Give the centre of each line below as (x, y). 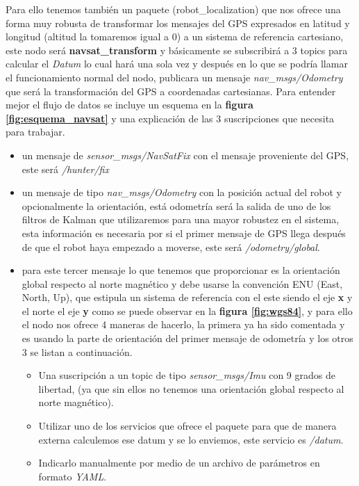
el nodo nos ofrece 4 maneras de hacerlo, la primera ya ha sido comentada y (183, 324)
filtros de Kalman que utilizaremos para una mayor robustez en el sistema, (181, 219)
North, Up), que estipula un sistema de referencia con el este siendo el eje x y (187, 297)
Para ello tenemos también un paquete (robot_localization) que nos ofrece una (173, 9)
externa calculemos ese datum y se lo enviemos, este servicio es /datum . (191, 439)
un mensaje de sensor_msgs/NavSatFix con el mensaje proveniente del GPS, (185, 155)
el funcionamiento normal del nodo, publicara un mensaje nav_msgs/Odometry (174, 77)
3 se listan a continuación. (77, 351)
